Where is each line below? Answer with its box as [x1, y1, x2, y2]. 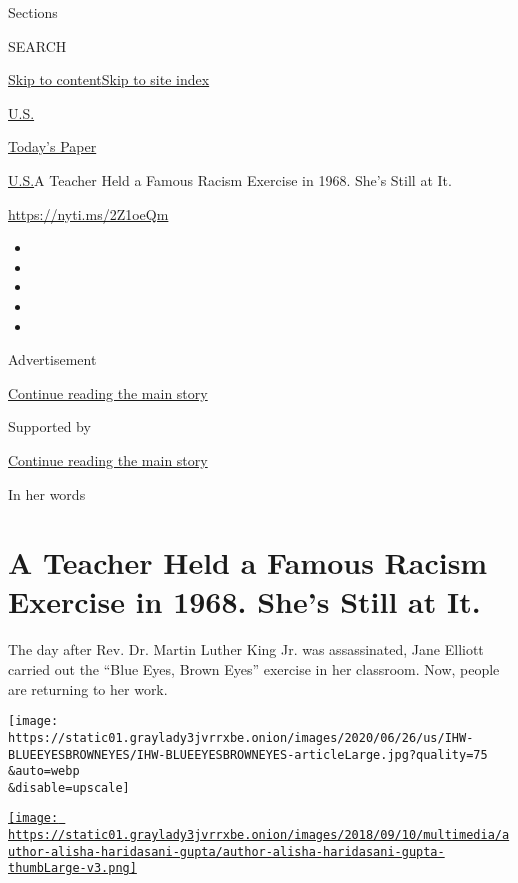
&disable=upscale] [8, 780, 130, 795]
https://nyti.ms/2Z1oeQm [8, 203, 169, 224]
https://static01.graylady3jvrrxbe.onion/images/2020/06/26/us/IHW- [8, 730, 474, 745]
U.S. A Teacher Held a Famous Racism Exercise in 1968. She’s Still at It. [8, 169, 452, 190]
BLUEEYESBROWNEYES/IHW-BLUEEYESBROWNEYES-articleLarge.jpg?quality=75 [8, 747, 488, 762]
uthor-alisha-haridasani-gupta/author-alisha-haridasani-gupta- [8, 844, 445, 859]
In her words [8, 483, 86, 504]
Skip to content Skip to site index [8, 69, 210, 90]
